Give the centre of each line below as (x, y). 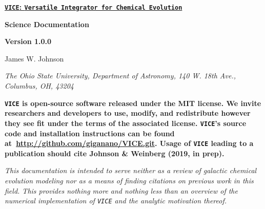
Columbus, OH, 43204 (39, 86)
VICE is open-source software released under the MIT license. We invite (133, 103)
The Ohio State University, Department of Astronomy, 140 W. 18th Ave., (120, 76)
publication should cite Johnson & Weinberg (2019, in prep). (115, 153)
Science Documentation (47, 24)
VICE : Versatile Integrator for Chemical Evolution (94, 7)
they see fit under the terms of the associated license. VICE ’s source (126, 123)
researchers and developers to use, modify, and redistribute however (128, 113)
